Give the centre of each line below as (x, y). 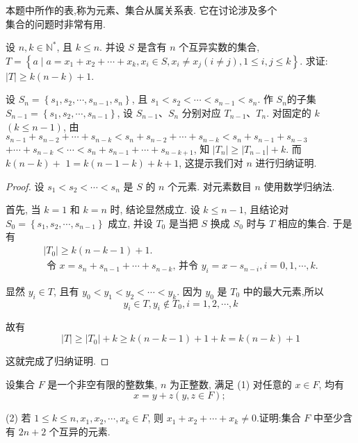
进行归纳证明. (286, 163)
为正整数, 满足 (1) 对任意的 (230, 384)
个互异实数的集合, (219, 47)
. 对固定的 (289, 112)
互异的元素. (84, 431)
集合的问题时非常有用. (56, 23)
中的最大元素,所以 (283, 291)
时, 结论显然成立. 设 (155, 209)
